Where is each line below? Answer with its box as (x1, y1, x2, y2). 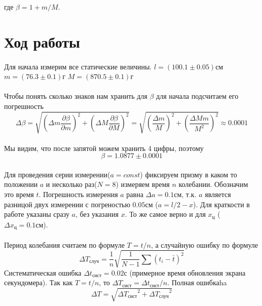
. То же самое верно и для (125, 209, 206, 219)
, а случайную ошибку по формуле (151, 239, 258, 250)
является (205, 189, 231, 200)
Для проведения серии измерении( (4, 169, 110, 179)
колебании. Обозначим (178, 179, 248, 189)
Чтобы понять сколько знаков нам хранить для (4, 91, 147, 101)
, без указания (76, 209, 119, 219)
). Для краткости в (193, 199, 250, 209)
